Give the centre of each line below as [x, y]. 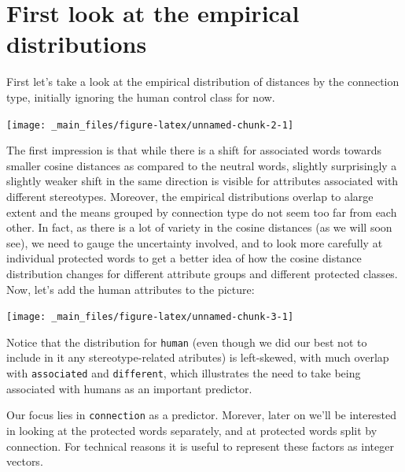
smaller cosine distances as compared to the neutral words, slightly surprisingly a [202, 165]
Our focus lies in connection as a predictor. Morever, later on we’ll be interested [202, 415]
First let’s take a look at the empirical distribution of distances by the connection [203, 82]
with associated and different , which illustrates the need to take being [184, 373]
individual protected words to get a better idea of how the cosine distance [184, 258]
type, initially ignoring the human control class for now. [141, 97]
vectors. [25, 461]
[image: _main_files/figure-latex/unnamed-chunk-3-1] [150, 317]
